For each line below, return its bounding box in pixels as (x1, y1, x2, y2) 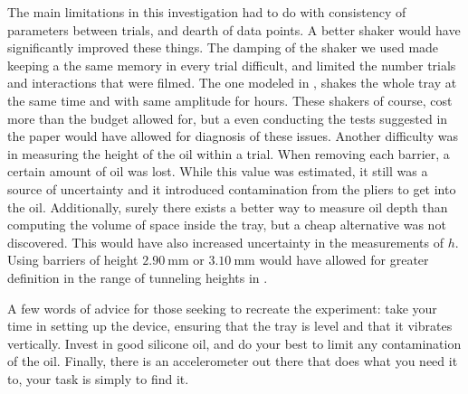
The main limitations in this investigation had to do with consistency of (7, 3, 406, 21)
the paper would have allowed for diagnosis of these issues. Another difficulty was (7, 127, 459, 145)
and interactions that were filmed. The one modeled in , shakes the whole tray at (7, 73, 457, 92)
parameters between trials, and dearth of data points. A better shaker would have (7, 20, 461, 39)
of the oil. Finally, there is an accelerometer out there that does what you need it (7, 352, 458, 371)
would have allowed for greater (259, 250, 429, 269)
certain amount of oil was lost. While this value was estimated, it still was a (7, 162, 428, 181)
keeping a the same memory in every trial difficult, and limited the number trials (7, 55, 456, 74)
